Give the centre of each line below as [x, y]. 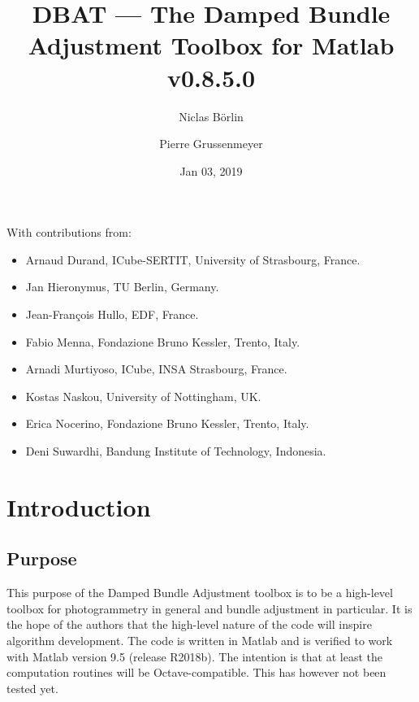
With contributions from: [69, 232]
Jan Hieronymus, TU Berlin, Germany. [122, 287]
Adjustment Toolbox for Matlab [211, 45]
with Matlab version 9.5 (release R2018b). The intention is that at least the [194, 656]
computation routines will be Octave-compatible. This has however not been [197, 672]
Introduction [79, 506]
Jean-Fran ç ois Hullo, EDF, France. [112, 314]
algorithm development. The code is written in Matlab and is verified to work [200, 640]
